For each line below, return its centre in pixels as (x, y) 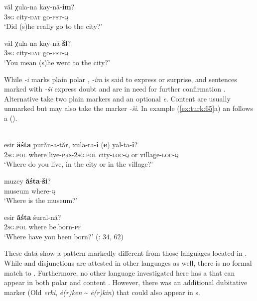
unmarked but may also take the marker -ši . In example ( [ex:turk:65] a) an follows (128, 108)
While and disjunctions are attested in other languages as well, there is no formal (128, 263)
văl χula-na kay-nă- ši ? (38, 43)
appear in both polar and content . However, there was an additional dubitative (126, 282)
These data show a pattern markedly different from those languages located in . (126, 253)
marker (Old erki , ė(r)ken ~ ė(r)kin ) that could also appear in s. (102, 292)
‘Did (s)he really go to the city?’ (53, 26)
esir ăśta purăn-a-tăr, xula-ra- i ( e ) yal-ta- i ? (71, 145)
